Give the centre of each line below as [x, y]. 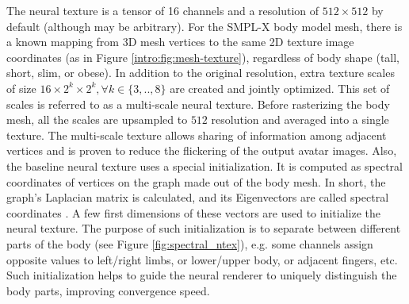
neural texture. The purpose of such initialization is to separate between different [204, 228]
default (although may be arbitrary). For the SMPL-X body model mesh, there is [204, 26]
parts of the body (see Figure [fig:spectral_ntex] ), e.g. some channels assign [190, 243]
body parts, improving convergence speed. [108, 290]
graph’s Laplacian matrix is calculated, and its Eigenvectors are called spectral [198, 197]
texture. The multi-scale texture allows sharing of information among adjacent [197, 135]
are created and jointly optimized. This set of [280, 88]
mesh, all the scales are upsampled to [97, 119]
